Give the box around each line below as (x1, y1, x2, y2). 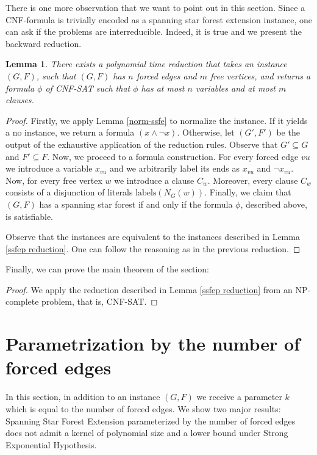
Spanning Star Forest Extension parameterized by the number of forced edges (5, 414, 296, 427)
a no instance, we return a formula (5, 126, 135, 139)
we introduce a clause (114, 173, 194, 186)
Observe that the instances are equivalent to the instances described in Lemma (5, 230, 300, 243)
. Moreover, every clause (207, 173, 298, 186)
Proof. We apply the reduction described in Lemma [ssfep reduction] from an (5, 283, 293, 296)
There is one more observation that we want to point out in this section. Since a (5, 1, 305, 13)
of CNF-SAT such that (45, 81, 130, 94)
